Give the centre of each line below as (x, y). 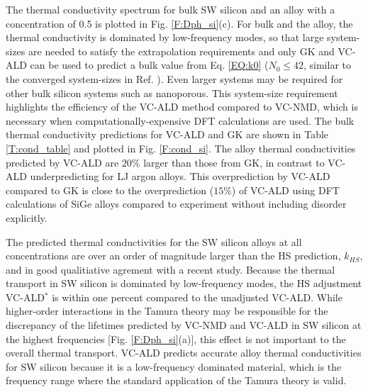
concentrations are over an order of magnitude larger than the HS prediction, (173, 256)
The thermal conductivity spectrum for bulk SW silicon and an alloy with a (171, 9)
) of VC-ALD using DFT (285, 190)
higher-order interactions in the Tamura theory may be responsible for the (167, 311)
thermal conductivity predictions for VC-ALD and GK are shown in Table (167, 134)
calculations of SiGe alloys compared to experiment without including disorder (176, 204)
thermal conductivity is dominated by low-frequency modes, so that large (165, 37)
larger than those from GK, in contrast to (234, 162)
